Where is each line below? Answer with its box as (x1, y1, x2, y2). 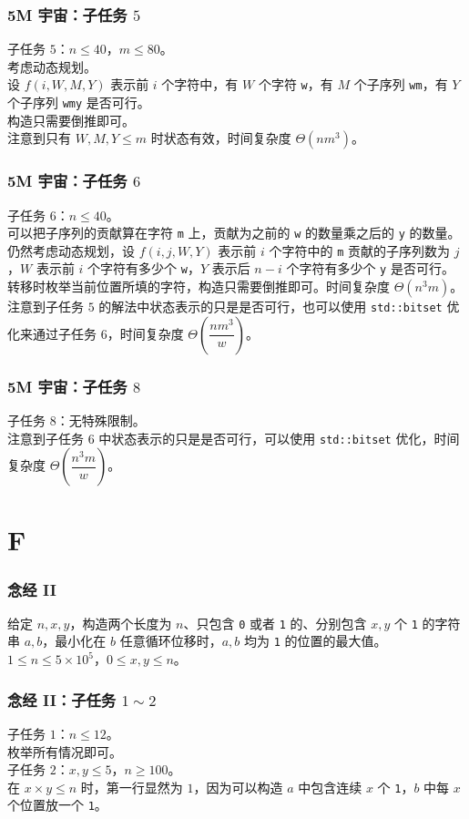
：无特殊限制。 (56, 410, 146, 429)
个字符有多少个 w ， (87, 259, 200, 278)
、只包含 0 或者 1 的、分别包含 (183, 613, 367, 632)
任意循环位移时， (119, 631, 222, 650)
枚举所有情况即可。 (7, 742, 122, 761)
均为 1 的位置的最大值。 (244, 631, 387, 650)
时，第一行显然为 (80, 777, 183, 796)
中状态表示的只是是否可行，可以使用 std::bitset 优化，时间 (98, 428, 460, 447)
